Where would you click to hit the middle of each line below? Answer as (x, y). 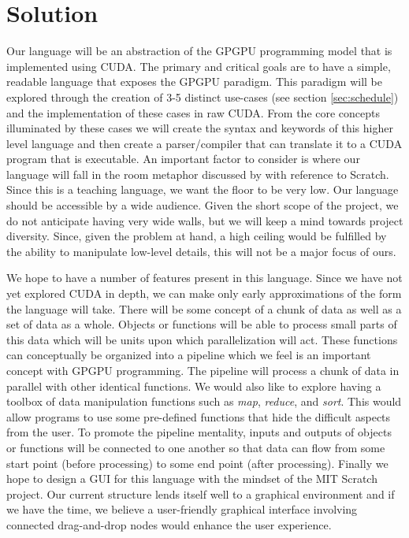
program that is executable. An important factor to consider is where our (183, 159)
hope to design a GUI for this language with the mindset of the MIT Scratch (192, 479)
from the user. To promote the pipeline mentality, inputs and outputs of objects (199, 432)
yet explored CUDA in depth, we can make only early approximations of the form (204, 293)
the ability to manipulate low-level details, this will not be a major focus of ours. (201, 251)
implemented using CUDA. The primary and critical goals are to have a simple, (199, 66)
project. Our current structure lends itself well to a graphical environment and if (201, 493)
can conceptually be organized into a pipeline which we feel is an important (189, 355)
